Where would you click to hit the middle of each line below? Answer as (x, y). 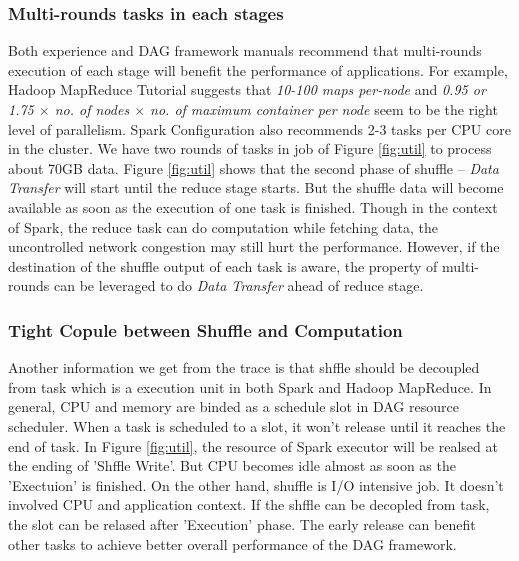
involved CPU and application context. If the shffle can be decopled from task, (249, 504)
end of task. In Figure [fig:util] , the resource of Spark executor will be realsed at (253, 445)
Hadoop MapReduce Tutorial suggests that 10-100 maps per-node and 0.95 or (247, 89)
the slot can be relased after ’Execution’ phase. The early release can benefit (242, 523)
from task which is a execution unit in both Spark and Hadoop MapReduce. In (250, 386)
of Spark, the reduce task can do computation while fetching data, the (223, 226)
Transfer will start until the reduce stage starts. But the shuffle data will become (256, 187)
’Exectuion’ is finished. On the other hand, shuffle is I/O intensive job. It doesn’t (256, 484)
